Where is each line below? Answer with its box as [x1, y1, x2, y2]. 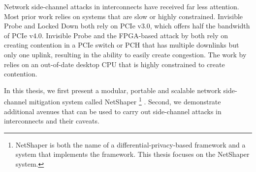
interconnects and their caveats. [4, 116, 99, 126]
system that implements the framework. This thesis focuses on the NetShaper [15, 149, 250, 159]
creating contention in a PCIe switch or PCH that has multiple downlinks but [4, 40, 239, 50]
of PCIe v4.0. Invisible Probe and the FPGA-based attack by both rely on [4, 30, 228, 40]
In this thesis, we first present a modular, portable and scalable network [4, 85, 221, 95]
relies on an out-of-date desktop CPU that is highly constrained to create [4, 59, 225, 69]
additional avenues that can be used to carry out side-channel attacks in [4, 106, 222, 116]
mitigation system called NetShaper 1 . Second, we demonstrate [29, 95, 221, 106]
